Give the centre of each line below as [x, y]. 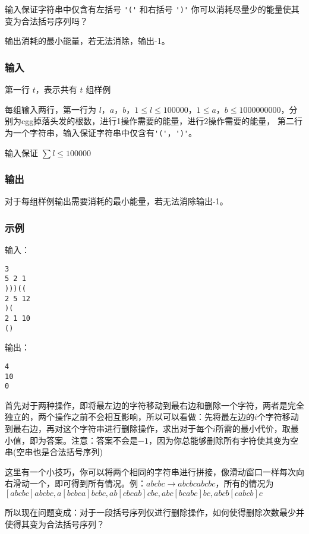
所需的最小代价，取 [253, 429]
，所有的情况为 [245, 483]
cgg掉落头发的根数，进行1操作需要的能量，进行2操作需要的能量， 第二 [157, 121]
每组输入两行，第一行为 [51, 109]
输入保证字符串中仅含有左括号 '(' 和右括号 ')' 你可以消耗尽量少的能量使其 [152, 9]
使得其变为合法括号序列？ [55, 524]
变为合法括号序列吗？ [46, 20]
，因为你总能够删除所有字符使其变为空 [223, 440]
